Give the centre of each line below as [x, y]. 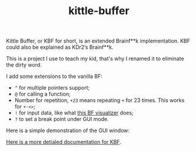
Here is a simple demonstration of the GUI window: [68, 130]
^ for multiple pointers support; [52, 88]
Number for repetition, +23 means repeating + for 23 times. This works [99, 100]
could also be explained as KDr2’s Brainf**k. [60, 47]
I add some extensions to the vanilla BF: [54, 76]
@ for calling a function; [42, 94]
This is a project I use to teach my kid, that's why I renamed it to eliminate [95, 59]
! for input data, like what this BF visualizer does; [74, 113]
